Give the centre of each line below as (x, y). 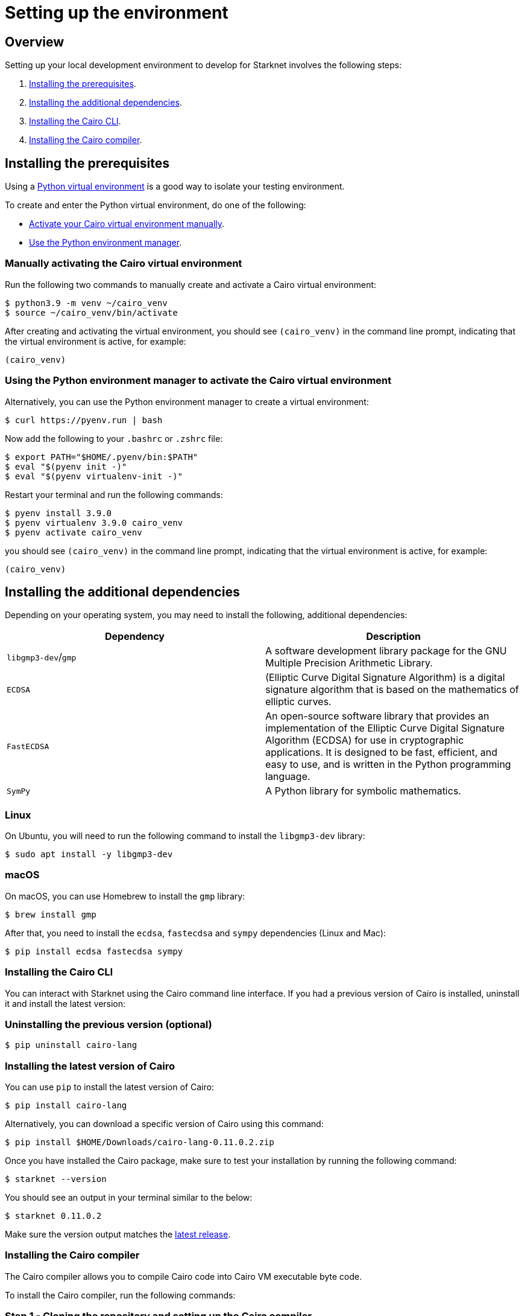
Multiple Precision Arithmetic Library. (349, 663)
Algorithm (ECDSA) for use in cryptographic (365, 740)
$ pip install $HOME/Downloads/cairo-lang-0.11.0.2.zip (140, 1142)
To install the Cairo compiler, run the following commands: (120, 1295)
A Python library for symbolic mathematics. (363, 791)
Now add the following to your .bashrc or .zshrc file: (114, 438)
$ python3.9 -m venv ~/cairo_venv (86, 303)
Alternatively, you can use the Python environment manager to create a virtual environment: (187, 401)
